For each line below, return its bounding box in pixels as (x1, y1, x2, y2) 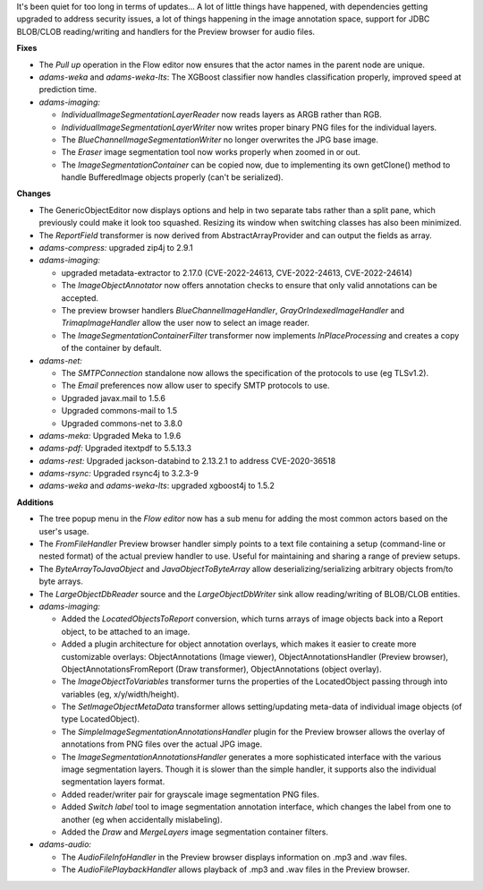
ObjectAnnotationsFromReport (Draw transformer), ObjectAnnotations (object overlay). (61, 663, 382, 674)
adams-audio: (38, 839, 92, 850)
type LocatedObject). (61, 714, 140, 724)
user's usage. (38, 526, 89, 536)
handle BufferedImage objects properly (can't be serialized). (61, 172, 284, 183)
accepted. (61, 292, 98, 304)
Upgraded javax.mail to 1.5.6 (61, 392, 165, 403)
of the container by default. (61, 343, 162, 354)
